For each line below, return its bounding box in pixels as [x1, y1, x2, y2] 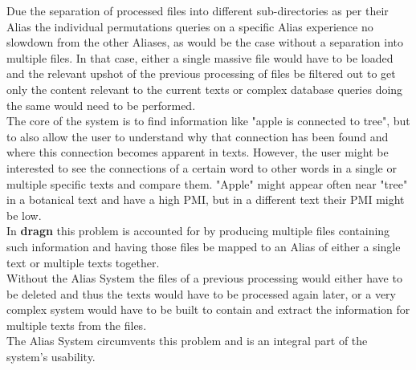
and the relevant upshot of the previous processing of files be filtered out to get [6, 65, 396, 82]
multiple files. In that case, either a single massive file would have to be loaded [6, 49, 394, 66]
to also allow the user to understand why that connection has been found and [6, 128, 389, 144]
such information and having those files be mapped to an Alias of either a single [6, 238, 401, 254]
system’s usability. [6, 348, 96, 365]
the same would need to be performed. [6, 96, 196, 113]
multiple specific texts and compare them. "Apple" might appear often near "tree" [6, 175, 408, 192]
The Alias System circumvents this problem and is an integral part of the [6, 332, 368, 349]
